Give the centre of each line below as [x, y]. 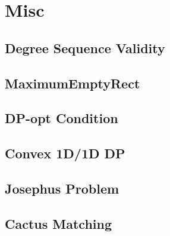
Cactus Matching [59, 223]
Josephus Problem [62, 188]
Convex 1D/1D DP [65, 153]
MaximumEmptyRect [73, 83]
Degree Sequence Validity [85, 47]
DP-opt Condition [62, 118]
